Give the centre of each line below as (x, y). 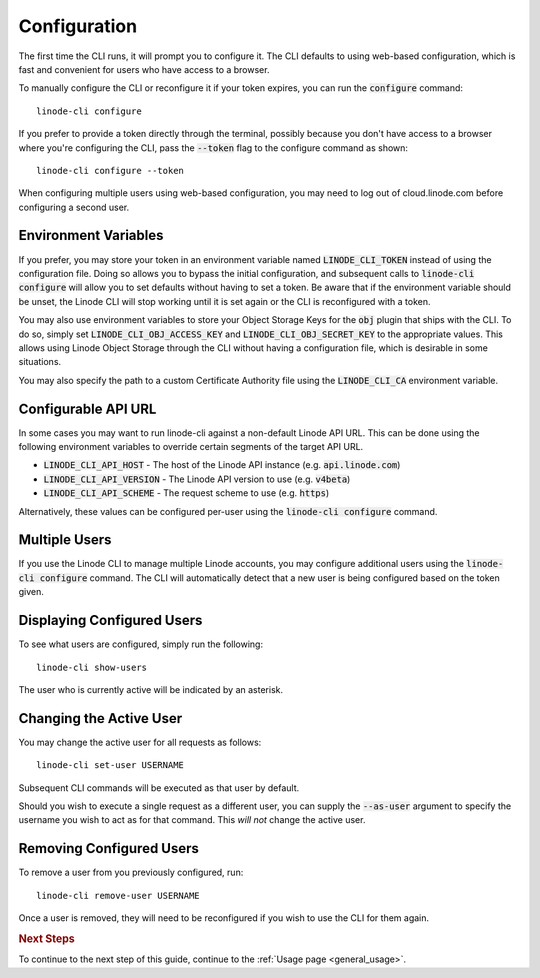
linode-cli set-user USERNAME (110, 765)
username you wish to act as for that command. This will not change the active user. (192, 820)
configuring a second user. (74, 207)
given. (31, 592)
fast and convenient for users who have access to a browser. (144, 69)
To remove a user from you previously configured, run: (131, 872)
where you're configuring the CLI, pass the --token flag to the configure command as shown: (213, 147)
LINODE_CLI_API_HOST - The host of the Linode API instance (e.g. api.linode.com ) (222, 465)
